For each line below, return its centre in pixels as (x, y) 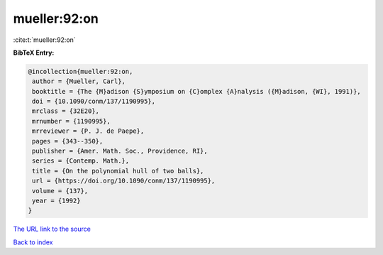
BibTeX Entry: (34, 53)
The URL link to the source (52, 229)
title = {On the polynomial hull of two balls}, (118, 171)
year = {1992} (56, 201)
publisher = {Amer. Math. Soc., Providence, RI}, (120, 151)
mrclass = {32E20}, (66, 111)
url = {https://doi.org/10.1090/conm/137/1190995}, (124, 181)
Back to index (33, 242)
